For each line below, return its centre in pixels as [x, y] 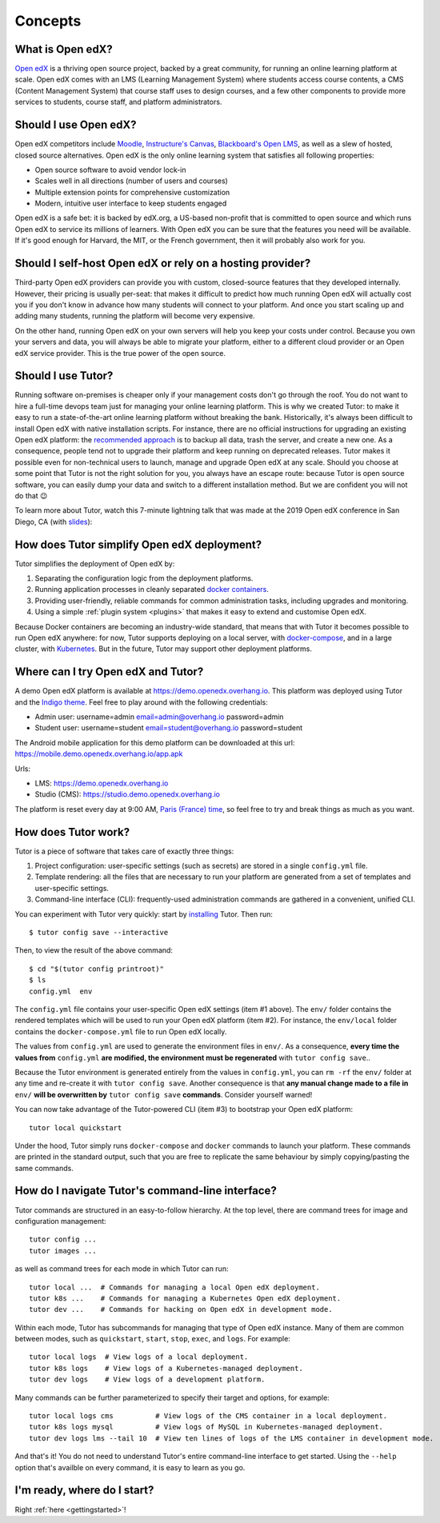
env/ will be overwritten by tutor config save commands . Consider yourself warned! [164, 1094]
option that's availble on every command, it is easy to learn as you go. [130, 1467]
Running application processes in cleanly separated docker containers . [152, 590]
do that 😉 [31, 495]
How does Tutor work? [72, 832]
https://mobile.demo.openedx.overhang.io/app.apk [99, 754]
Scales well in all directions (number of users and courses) [131, 181]
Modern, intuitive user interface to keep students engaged [131, 203]
